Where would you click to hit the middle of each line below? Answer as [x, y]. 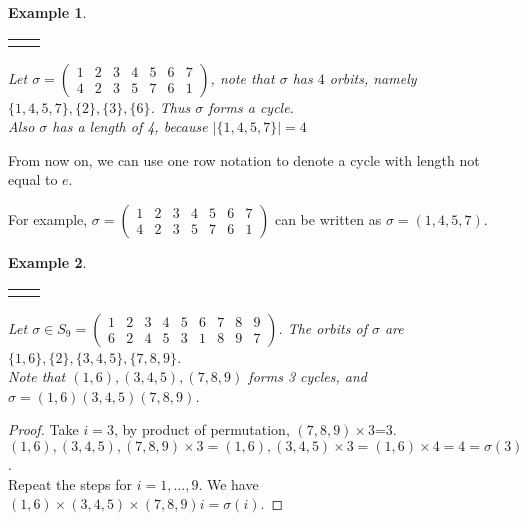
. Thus [170, 106]
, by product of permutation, [201, 429]
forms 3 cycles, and [307, 376]
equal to [33, 179]
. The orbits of [322, 327]
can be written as [328, 218]
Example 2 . [47, 261]
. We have [228, 483]
